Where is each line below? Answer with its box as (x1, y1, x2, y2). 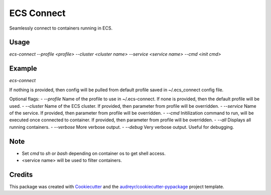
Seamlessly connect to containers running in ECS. (9, 25, 113, 31)
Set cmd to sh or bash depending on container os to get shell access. (22, 150, 166, 156)
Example (9, 64, 37, 73)
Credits (9, 170, 33, 179)
